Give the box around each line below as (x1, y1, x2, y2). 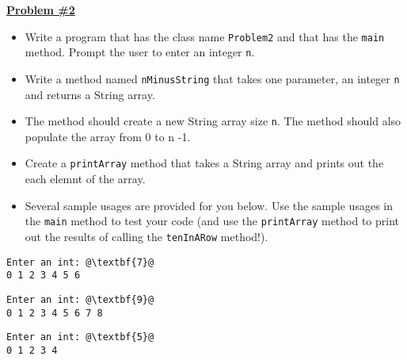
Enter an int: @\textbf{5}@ (6, 331, 154, 343)
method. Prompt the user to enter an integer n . (25, 44, 255, 60)
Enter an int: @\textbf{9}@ (6, 293, 154, 305)
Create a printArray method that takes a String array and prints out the (25, 155, 384, 171)
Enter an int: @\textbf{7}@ (6, 256, 154, 268)
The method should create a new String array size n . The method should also (25, 113, 401, 129)
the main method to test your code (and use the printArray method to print (25, 213, 400, 229)
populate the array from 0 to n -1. (25, 128, 191, 144)
